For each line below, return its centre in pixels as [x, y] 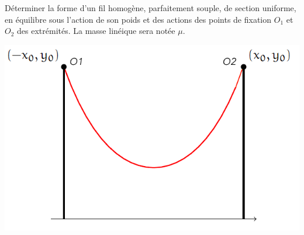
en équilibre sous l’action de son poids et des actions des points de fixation [138, 19]
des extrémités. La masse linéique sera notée [96, 31]
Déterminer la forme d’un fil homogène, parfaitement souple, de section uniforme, [151, 8]
